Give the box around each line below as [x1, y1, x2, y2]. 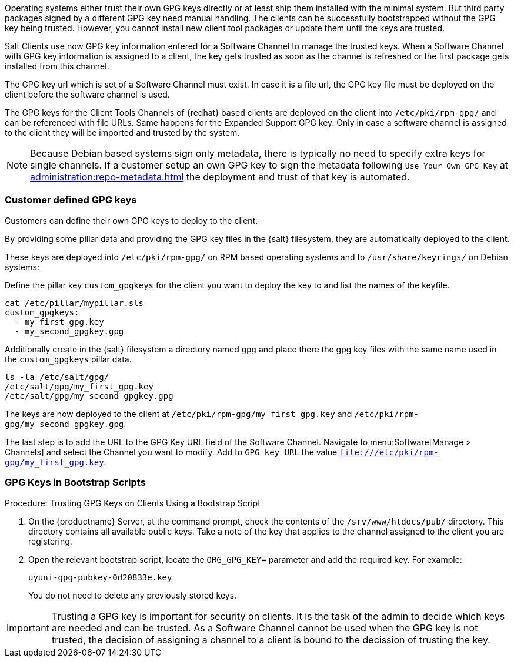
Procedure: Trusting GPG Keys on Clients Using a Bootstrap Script [5, 498, 261, 508]
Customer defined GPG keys [5, 194, 137, 206]
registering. [28, 536, 72, 546]
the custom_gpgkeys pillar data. [5, 354, 132, 364]
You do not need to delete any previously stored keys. [28, 590, 237, 600]
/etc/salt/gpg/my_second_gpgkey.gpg [5, 391, 173, 401]
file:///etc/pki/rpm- [339, 447, 439, 457]
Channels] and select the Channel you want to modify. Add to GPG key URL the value [5, 446, 338, 457]
